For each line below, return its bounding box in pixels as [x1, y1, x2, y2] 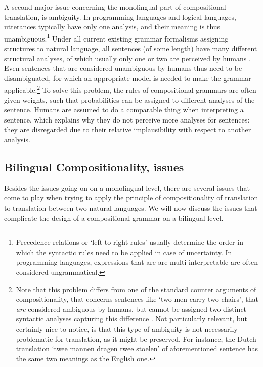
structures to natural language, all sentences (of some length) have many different [4, 43, 257, 54]
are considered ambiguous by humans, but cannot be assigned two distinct [16, 303, 247, 314]
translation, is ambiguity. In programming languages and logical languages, [4, 11, 236, 22]
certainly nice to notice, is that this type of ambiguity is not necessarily [16, 323, 238, 334]
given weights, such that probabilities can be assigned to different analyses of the [4, 94, 255, 105]
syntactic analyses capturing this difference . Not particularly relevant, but [16, 313, 247, 324]
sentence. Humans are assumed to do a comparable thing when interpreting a [4, 104, 244, 115]
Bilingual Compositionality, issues [4, 159, 184, 175]
